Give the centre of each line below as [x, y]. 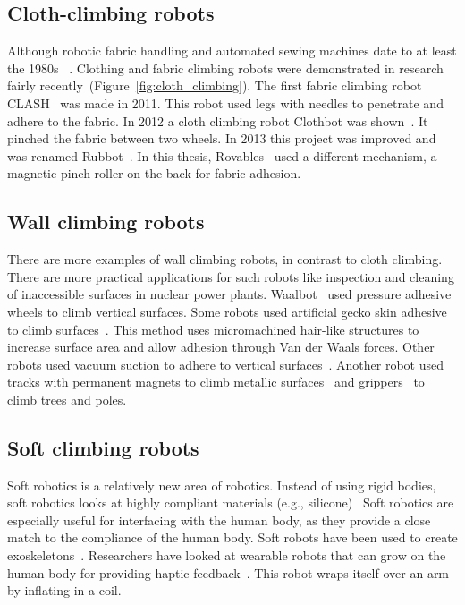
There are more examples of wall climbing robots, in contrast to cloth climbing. [225, 259]
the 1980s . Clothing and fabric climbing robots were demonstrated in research [225, 68]
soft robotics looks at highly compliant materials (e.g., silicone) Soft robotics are [231, 503]
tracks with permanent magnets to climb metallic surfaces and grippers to [216, 382]
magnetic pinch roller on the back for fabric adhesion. [154, 173]
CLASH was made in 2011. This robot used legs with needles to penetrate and [225, 102]
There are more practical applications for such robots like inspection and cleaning [231, 276]
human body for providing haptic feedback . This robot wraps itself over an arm [228, 572]
